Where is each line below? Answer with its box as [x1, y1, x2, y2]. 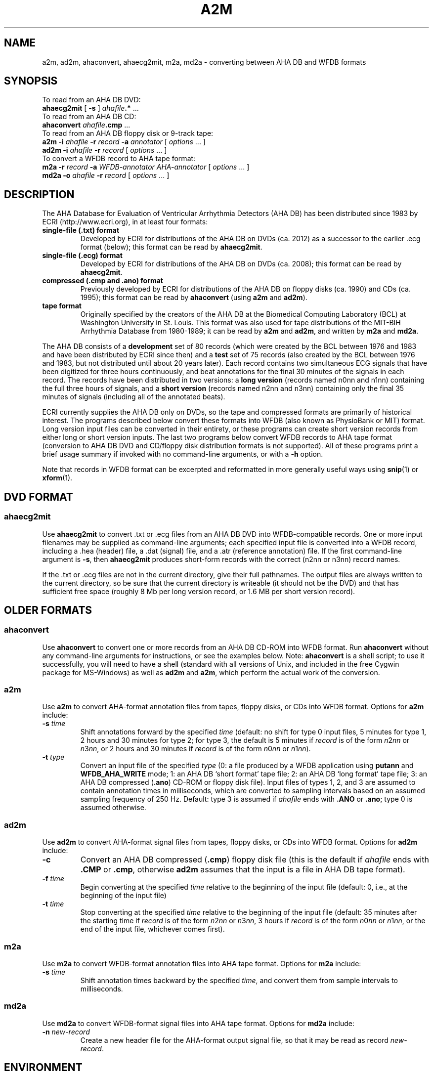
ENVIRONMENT [4, 1061, 83, 1074]
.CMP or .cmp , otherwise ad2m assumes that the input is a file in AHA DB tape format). [80, 864, 405, 875]
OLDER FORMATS [4, 603, 92, 616]
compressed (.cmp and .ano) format [42, 276, 163, 285]
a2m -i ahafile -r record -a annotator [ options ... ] [42, 137, 206, 146]
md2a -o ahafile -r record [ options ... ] [42, 171, 170, 180]
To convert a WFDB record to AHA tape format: [42, 154, 196, 163]
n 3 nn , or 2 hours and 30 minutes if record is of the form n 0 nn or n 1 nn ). [80, 744, 311, 753]
